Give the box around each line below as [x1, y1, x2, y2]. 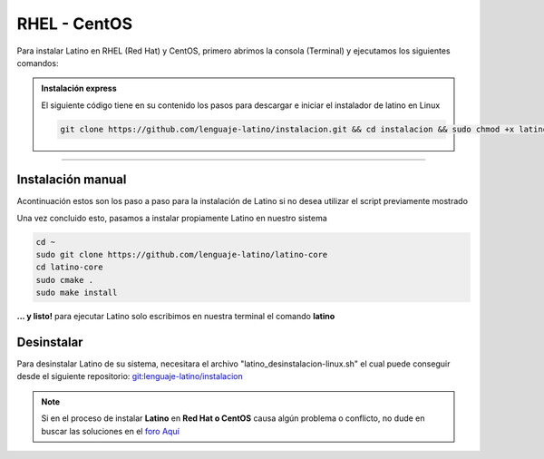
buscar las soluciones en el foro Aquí [41, 425, 180, 436]
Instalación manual [16, 172, 127, 188]
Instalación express [41, 83, 117, 94]
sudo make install [35, 288, 118, 298]
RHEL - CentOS [16, 14, 133, 34]
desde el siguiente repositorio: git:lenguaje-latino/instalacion [16, 371, 244, 382]
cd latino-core [35, 262, 103, 272]
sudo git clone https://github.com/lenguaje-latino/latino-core [35, 249, 328, 259]
